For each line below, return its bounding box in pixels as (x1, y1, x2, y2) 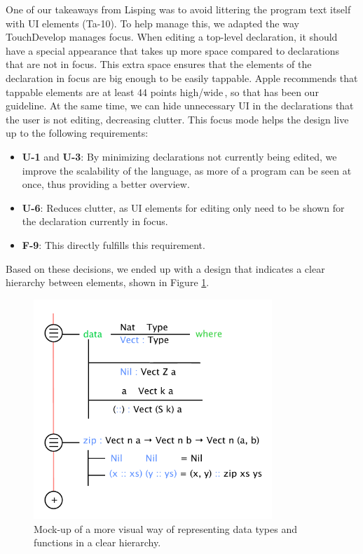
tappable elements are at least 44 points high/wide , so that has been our (6, 84, 319, 99)
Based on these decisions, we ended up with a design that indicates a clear (6, 261, 325, 276)
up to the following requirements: (6, 126, 149, 140)
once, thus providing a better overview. (22, 177, 190, 191)
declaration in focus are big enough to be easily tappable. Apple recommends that (6, 70, 358, 85)
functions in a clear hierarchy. (34, 535, 161, 550)
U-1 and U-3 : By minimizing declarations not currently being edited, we (22, 149, 337, 163)
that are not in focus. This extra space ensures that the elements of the (6, 57, 312, 72)
